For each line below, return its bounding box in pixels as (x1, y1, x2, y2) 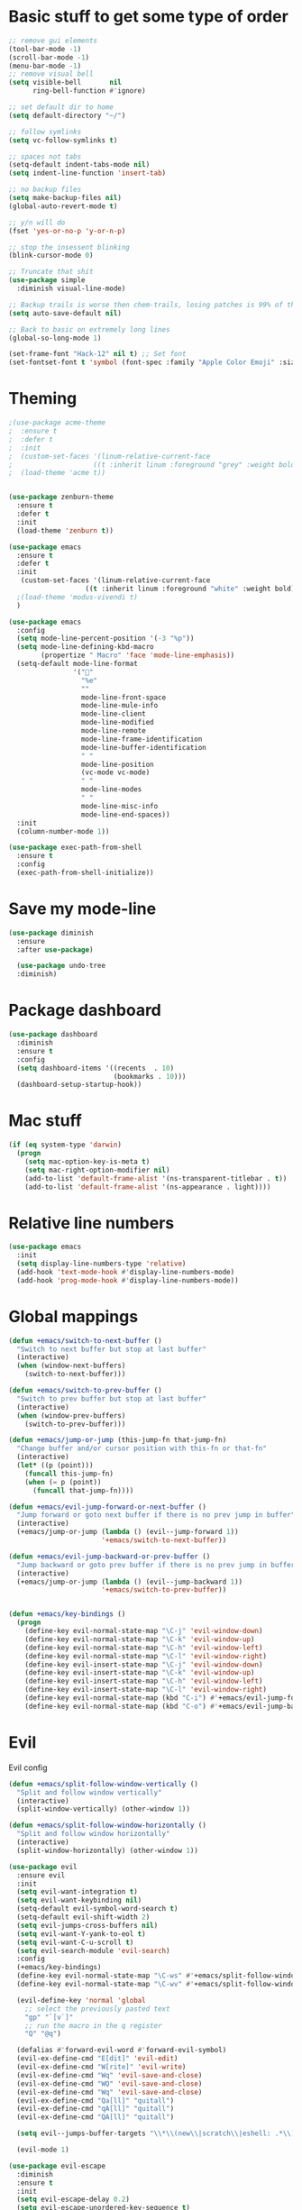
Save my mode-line (8, 899, 157, 919)
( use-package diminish (8, 928, 94, 937)
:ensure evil (16, 1870, 66, 1880)
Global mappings (8, 1306, 139, 1327)
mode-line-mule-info (80, 701, 159, 710)
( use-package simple (8, 276, 87, 285)
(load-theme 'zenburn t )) (16, 525, 114, 535)
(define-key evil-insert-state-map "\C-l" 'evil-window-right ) (24, 1685, 268, 1694)
